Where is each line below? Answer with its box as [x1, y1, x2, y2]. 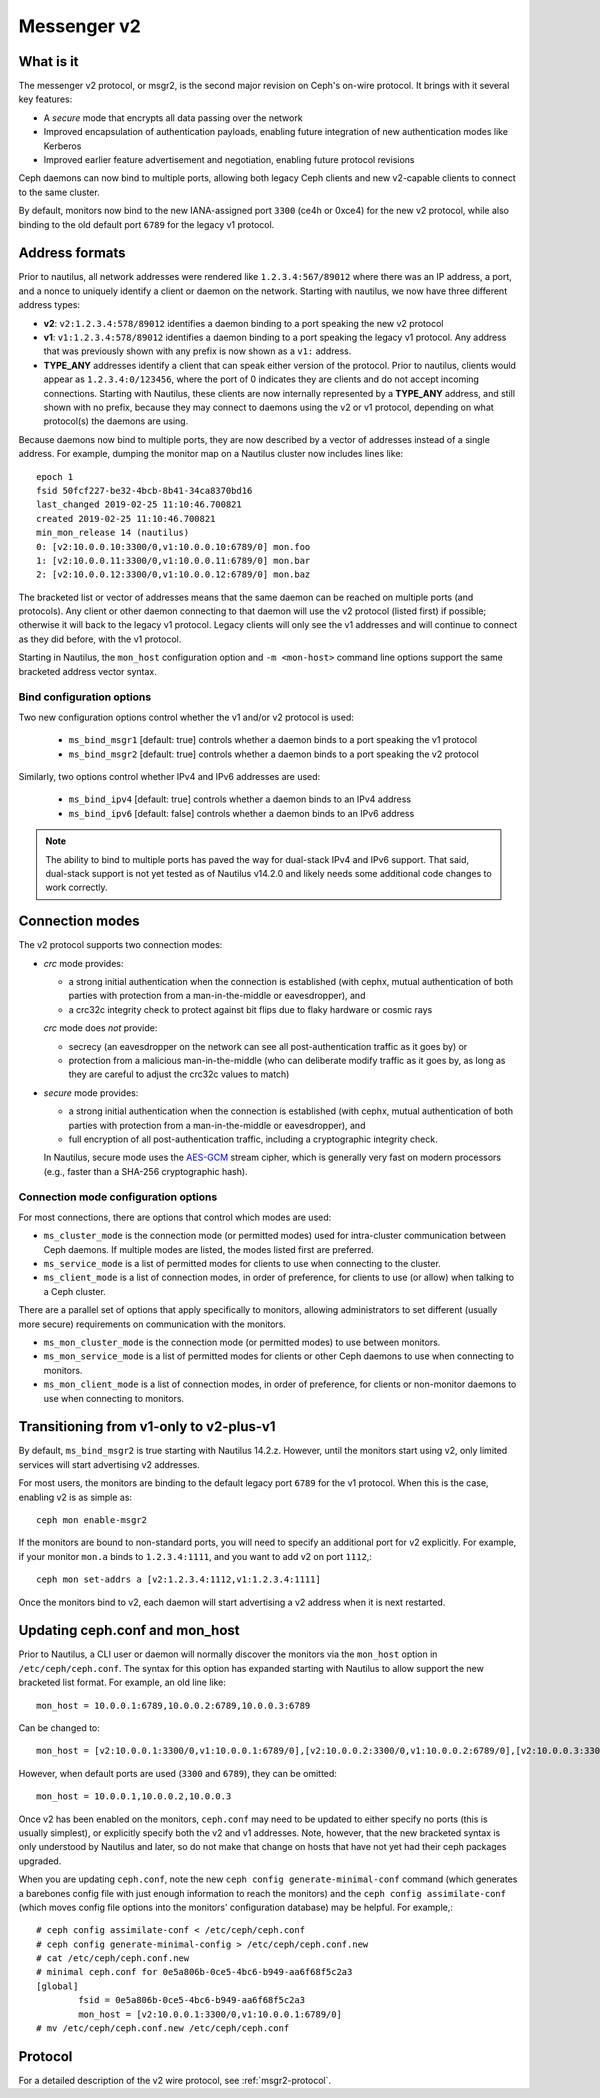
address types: [18, 299, 80, 311]
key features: [18, 93, 73, 105]
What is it [18, 53, 79, 70]
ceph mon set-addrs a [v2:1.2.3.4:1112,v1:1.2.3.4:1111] [36, 1574, 322, 1585]
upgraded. [18, 1855, 62, 1867]
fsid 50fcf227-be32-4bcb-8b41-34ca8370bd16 [36, 485, 253, 496]
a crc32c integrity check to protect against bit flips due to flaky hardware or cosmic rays [68, 1003, 433, 1015]
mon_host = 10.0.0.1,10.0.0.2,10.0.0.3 [36, 1791, 232, 1802]
